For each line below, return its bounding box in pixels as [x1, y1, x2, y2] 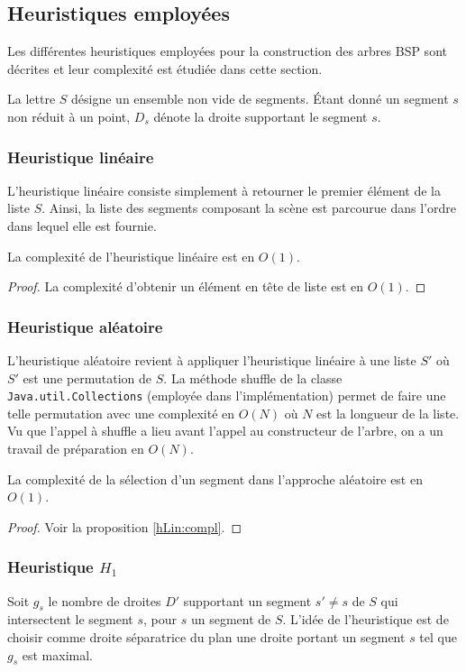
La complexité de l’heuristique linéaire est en [7, 246, 255, 265]
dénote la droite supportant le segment [153, 106, 368, 125]
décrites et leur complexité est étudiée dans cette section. [7, 59, 323, 78]
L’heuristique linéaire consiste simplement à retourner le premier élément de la [7, 180, 442, 199]
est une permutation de [23, 368, 152, 387]
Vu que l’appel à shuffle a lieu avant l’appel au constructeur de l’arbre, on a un [7, 421, 443, 440]
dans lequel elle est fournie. [7, 216, 157, 235]
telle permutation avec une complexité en [7, 403, 235, 422]
